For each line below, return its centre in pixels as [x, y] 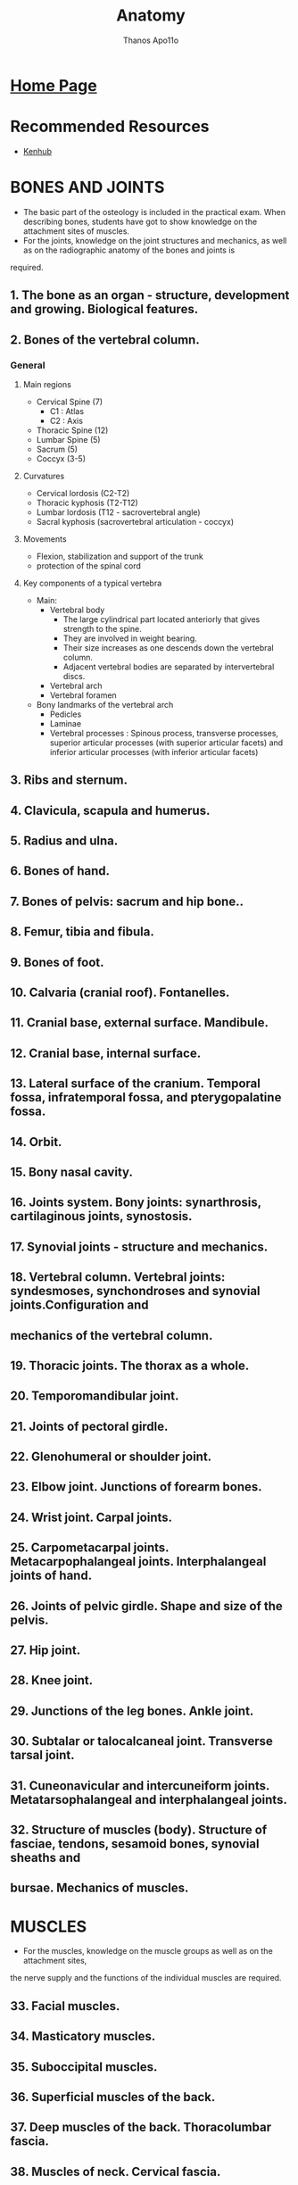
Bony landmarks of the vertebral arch [105, 704]
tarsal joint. [42, 1755]
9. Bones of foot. [58, 962]
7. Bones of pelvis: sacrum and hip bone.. [127, 901]
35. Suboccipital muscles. [84, 2067]
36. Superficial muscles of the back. [113, 2097]
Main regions [47, 384]
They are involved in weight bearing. [130, 638]
